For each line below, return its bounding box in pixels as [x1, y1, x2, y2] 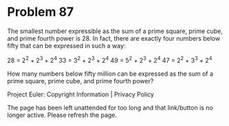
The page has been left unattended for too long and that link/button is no [7, 103, 213, 112]
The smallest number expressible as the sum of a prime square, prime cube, [7, 27, 223, 35]
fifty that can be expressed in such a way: [7, 41, 126, 50]
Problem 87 [7, 4, 74, 20]
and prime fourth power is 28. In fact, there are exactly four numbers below [7, 34, 221, 42]
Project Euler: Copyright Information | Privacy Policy [7, 90, 155, 98]
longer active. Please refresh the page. [7, 111, 118, 119]
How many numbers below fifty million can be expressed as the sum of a [7, 70, 214, 78]
